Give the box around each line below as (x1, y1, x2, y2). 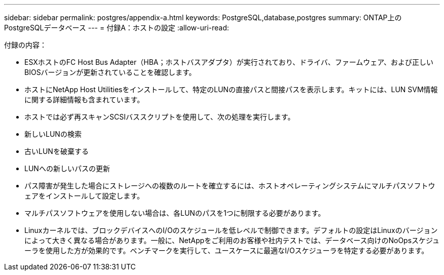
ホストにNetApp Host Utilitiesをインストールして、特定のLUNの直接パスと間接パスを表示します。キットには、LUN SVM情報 (24, 85, 438, 94)
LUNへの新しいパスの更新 (24, 164, 110, 173)
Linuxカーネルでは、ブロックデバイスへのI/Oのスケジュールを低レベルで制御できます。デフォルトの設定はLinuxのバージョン (24, 226, 438, 234)
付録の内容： (4, 41, 47, 49)
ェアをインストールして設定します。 (24, 191, 144, 200)
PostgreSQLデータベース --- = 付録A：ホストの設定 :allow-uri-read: (4, 23, 229, 32)
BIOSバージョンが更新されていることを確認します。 (24, 68, 196, 76)
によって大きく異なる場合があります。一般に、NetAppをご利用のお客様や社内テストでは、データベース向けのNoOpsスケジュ (24, 236, 440, 245)
